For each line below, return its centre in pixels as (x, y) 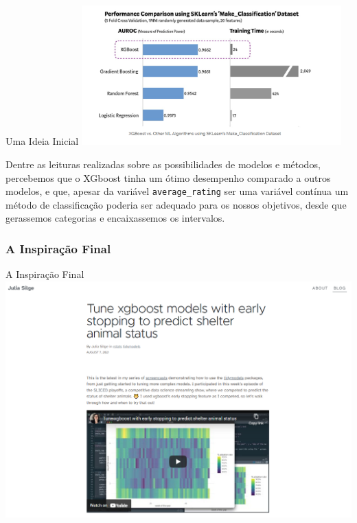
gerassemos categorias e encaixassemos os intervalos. (115, 218)
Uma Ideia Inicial (42, 141)
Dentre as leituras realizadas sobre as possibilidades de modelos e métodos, (163, 164)
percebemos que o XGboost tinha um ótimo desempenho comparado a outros (168, 177)
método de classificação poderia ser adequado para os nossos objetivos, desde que (176, 204)
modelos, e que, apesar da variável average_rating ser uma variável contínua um (177, 191)
